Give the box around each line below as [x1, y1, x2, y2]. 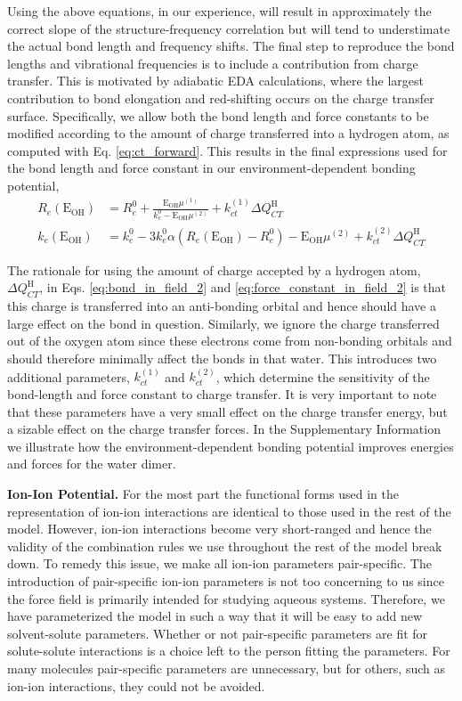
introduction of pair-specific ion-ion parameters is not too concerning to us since [7, 572, 444, 590]
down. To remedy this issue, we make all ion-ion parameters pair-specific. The [7, 554, 432, 573]
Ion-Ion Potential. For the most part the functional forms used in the [7, 485, 399, 503]
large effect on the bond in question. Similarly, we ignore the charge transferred [7, 314, 440, 332]
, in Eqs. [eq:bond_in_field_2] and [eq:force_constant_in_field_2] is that [39, 278, 447, 297]
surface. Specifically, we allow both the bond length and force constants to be [7, 106, 429, 125]
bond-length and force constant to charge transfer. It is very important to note [7, 385, 437, 403]
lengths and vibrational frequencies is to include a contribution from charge [7, 53, 418, 72]
